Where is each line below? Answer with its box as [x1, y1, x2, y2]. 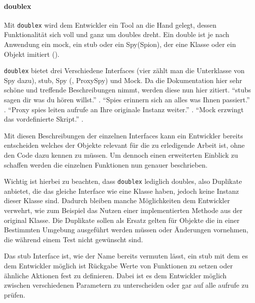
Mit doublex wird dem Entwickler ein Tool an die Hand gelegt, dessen [4, 19, 217, 30]
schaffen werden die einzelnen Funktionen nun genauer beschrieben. [4, 159, 208, 170]
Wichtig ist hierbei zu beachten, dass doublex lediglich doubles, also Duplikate [4, 176, 242, 186]
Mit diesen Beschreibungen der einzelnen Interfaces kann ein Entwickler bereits [4, 130, 243, 140]
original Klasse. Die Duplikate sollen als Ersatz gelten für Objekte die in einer [4, 215, 240, 225]
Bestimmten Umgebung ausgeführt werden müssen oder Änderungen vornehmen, [4, 224, 249, 235]
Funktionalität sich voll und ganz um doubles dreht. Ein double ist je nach [4, 29, 229, 40]
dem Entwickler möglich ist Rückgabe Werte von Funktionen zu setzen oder [4, 260, 233, 271]
